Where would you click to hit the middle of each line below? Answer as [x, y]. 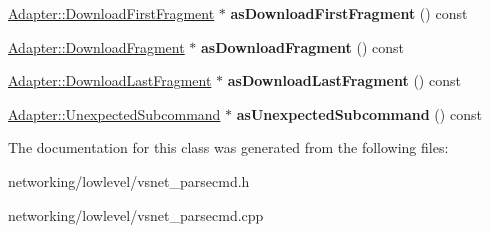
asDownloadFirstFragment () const [349, 13]
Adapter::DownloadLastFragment [110, 80]
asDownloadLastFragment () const [344, 80]
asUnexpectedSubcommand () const [359, 113]
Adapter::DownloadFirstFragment [111, 13]
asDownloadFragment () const [303, 46]
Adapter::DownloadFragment [96, 46]
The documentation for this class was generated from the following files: [228, 147]
